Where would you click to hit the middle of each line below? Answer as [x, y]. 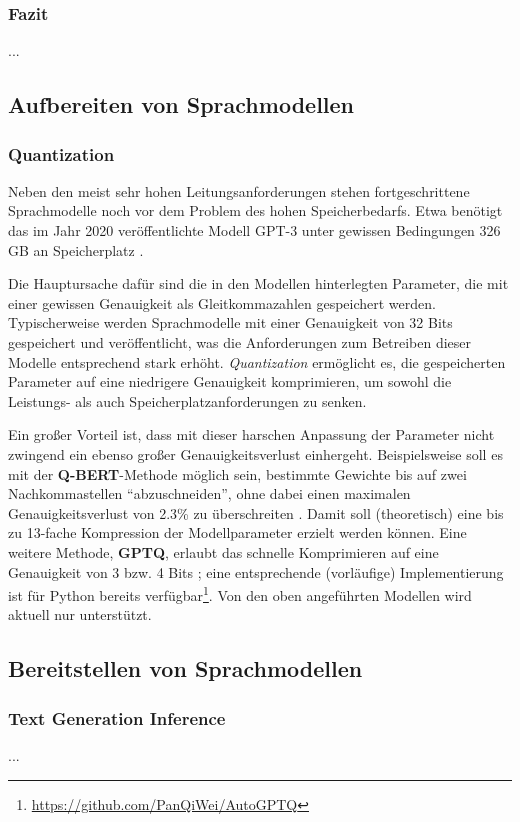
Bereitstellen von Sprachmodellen [185, 668]
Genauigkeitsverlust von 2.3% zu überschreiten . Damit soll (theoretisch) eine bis [256, 512]
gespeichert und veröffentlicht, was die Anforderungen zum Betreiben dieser [240, 341]
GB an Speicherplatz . [76, 249]
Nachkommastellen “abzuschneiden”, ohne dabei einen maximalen [209, 493]
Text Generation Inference [117, 717]
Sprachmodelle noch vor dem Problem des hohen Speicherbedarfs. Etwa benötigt [255, 210]
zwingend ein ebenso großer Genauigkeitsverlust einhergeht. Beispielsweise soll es [255, 453]
